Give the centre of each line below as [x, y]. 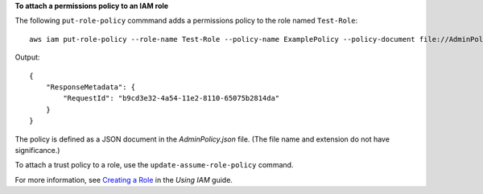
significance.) [37, 150]
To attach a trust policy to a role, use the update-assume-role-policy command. [154, 165]
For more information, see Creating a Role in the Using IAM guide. [124, 180]
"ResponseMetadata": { [91, 87]
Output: [27, 57]
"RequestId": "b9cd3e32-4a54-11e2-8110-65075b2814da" [171, 98]
